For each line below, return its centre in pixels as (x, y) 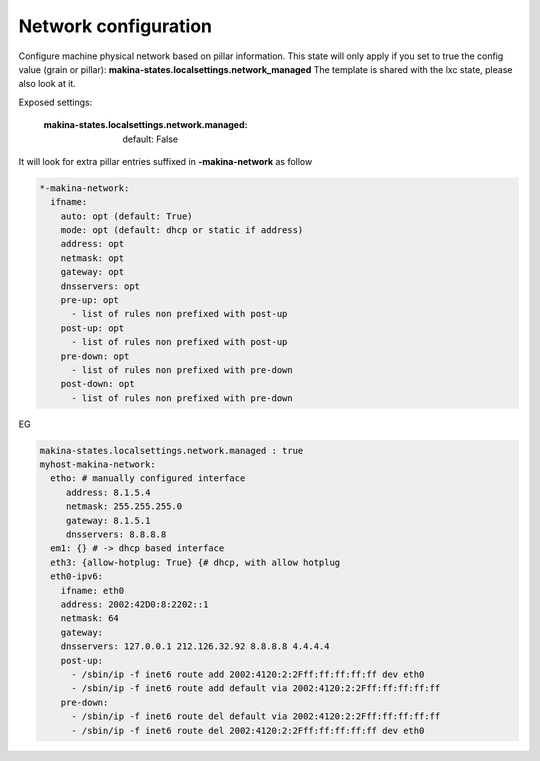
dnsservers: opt (100, 286)
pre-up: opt (90, 300)
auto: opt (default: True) (127, 216)
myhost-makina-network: (98, 464)
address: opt (92, 244)
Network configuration (115, 26)
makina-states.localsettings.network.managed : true (171, 450)
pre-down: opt (95, 356)
